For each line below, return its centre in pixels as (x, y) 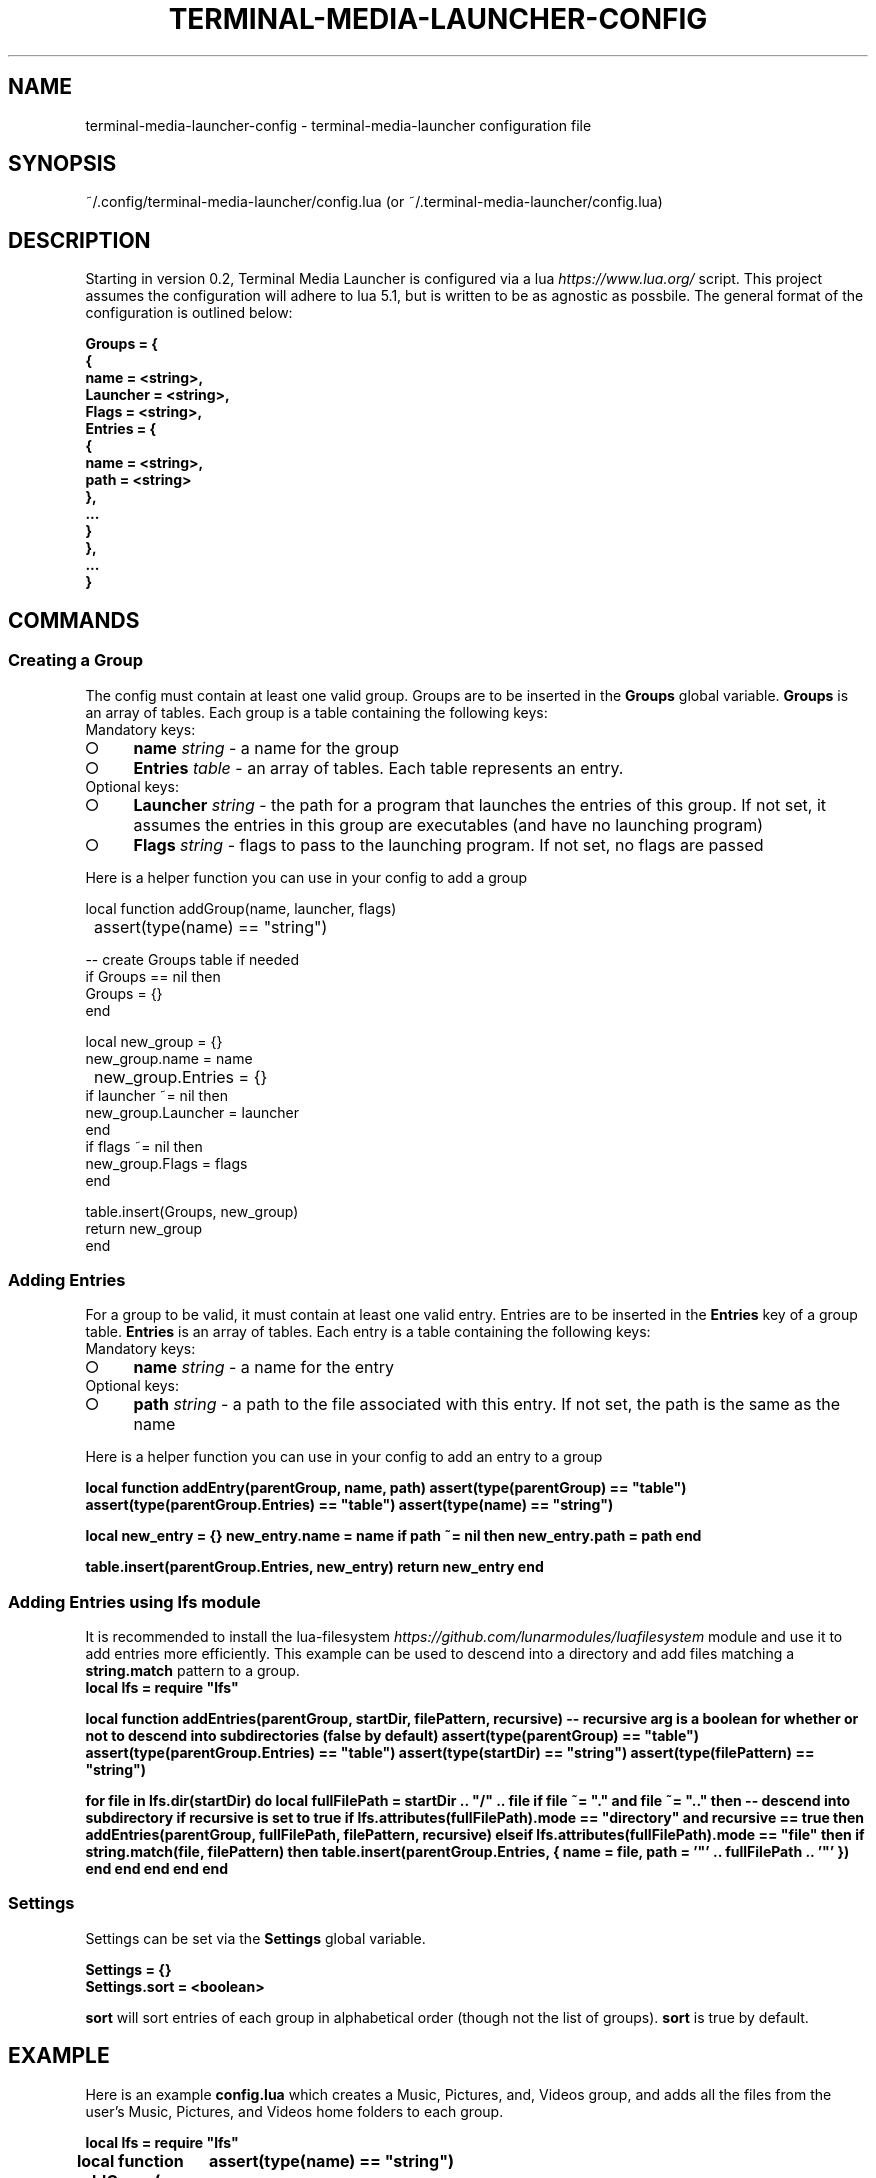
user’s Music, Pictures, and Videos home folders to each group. (294, 2111)
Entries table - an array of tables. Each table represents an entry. (378, 767)
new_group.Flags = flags (166, 1163)
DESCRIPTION (79, 240)
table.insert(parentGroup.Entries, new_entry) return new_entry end (314, 1567)
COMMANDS (74, 620)
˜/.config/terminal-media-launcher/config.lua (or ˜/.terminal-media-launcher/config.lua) (374, 202)
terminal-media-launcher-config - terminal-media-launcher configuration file (338, 125)
